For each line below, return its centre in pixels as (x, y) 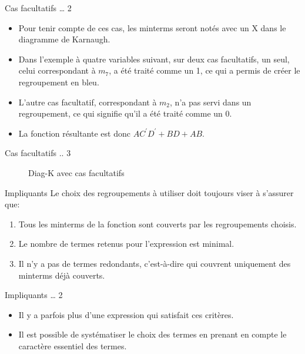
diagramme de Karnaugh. (64, 39)
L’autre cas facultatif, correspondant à (88, 102)
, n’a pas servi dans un (211, 102)
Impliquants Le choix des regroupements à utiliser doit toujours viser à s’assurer (149, 192)
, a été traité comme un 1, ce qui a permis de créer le (205, 70)
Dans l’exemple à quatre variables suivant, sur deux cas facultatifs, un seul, (154, 59)
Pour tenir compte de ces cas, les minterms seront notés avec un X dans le (152, 27)
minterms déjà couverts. (62, 275)
